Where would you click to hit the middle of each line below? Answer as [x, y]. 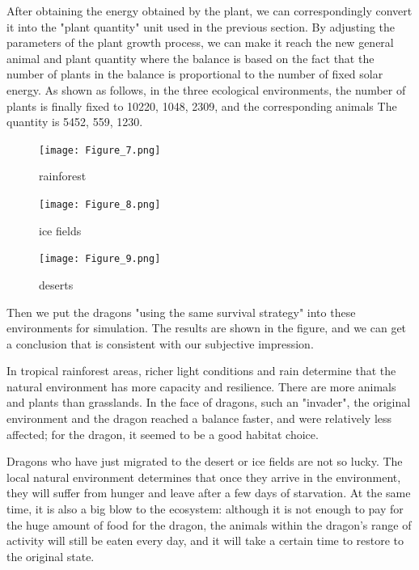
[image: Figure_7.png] [100, 150]
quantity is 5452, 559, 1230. [75, 122]
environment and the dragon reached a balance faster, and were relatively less [199, 418]
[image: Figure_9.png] [100, 259]
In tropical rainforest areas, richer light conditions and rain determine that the [201, 371]
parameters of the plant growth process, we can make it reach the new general [200, 42]
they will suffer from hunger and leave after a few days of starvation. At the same [209, 493]
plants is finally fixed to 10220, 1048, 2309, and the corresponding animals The [202, 106]
